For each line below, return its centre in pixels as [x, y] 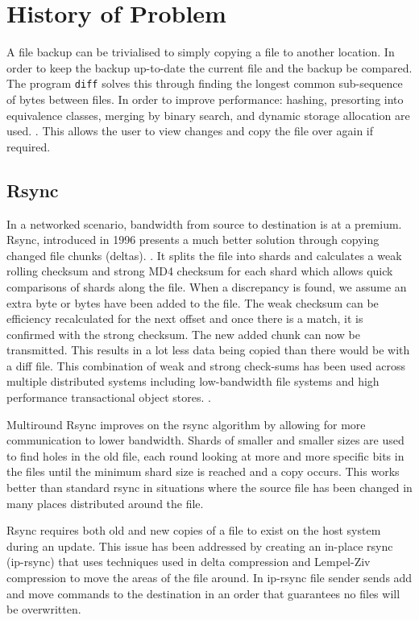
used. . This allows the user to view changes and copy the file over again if [190, 131]
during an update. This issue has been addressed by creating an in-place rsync [200, 546]
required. [29, 146]
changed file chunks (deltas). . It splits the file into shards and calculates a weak [204, 255]
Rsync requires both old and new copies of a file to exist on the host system [194, 530]
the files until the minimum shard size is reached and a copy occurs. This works [203, 471]
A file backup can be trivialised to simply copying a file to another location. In [201, 52]
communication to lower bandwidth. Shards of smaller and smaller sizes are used [205, 440]
